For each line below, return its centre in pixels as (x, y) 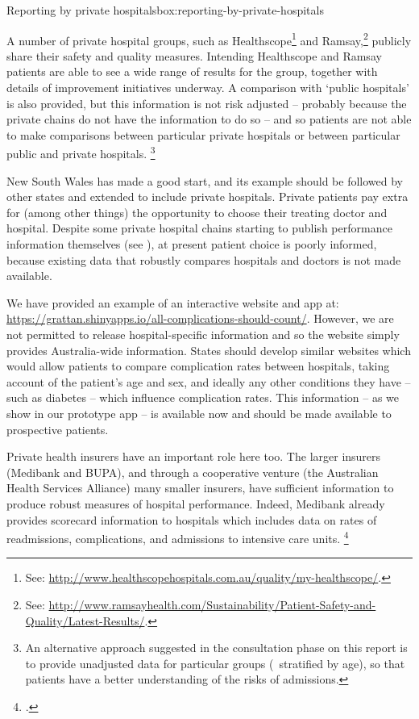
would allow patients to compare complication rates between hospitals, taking (198, 366)
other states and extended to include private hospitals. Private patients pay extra (207, 196)
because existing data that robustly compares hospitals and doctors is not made (204, 259)
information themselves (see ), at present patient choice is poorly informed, (192, 244)
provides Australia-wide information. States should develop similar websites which (209, 350)
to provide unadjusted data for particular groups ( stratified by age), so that (215, 663)
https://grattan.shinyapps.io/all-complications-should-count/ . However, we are (200, 318)
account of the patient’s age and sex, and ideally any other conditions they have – (209, 381)
